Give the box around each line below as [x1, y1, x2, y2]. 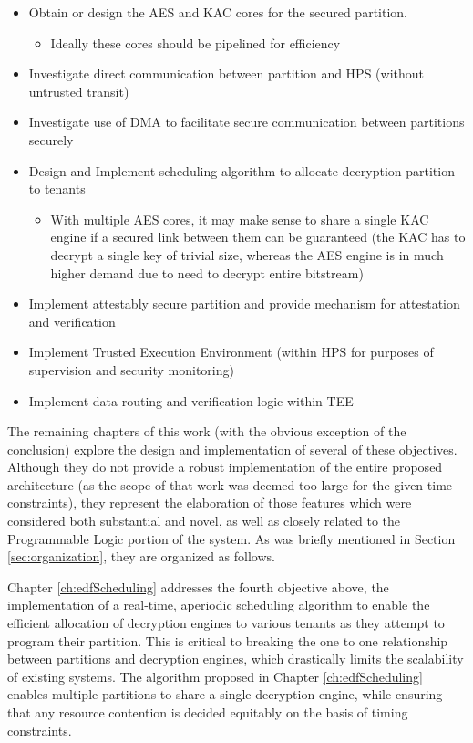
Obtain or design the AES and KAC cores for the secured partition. [28, 3, 407, 21]
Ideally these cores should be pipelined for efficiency [50, 33, 341, 52]
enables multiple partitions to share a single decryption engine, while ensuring [7, 685, 443, 704]
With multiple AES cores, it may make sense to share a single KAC [50, 209, 429, 228]
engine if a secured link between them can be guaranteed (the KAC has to [50, 227, 466, 246]
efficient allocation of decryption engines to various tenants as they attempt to [7, 613, 445, 633]
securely [28, 130, 74, 149]
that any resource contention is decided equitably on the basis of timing [7, 703, 408, 721]
